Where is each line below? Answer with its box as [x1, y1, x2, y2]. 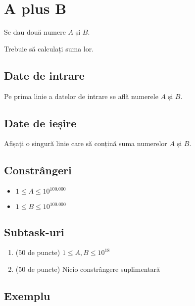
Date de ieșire [4, 115, 77, 130]
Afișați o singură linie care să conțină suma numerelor [4, 138, 167, 149]
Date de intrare [4, 67, 85, 83]
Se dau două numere [4, 27, 66, 37]
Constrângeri [4, 162, 72, 178]
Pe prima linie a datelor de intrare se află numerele [4, 91, 158, 101]
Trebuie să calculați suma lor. [4, 43, 94, 53]
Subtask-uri [4, 224, 64, 239]
